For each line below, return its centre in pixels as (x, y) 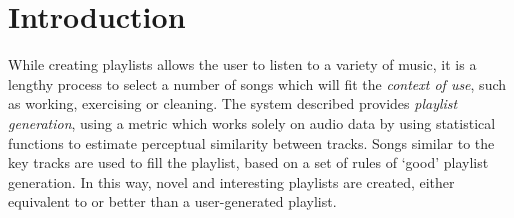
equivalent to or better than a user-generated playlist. (172, 201)
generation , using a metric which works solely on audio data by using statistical (252, 122)
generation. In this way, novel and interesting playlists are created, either (231, 181)
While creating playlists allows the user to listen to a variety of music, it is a (242, 64)
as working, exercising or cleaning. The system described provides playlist (233, 103)
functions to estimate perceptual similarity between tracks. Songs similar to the (251, 142)
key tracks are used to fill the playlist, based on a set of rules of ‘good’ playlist (248, 162)
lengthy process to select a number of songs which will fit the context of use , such (257, 83)
